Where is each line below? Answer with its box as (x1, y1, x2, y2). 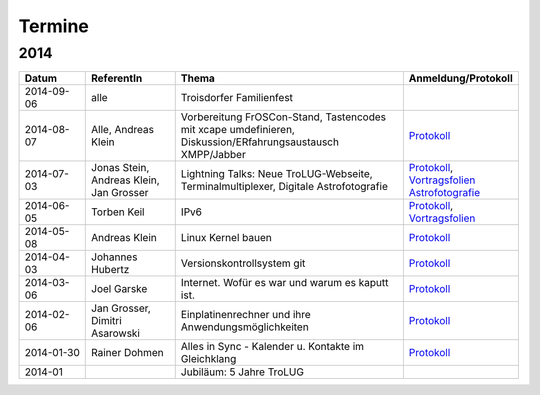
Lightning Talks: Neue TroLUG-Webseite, (180, 167, 374, 181)
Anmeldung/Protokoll (408, 71, 514, 85)
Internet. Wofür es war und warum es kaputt (180, 276, 389, 290)
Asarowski (91, 326, 140, 340)
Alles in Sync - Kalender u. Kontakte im (180, 340, 365, 354)
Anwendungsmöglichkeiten (180, 320, 309, 334)
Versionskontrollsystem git (180, 256, 306, 270)
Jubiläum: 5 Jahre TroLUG (180, 365, 305, 379)
